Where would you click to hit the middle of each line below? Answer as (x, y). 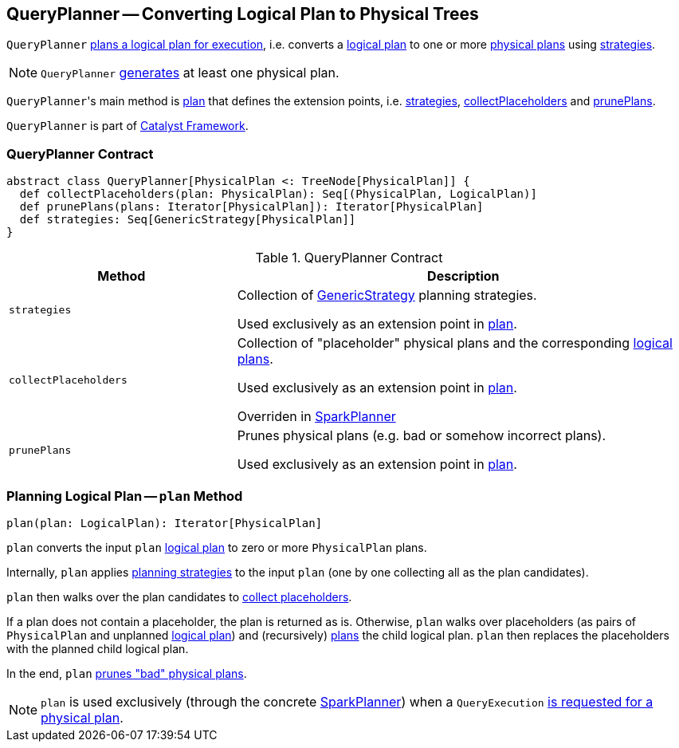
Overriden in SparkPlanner (316, 417)
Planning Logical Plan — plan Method (125, 496)
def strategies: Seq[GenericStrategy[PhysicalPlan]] (188, 220)
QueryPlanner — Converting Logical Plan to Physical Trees (243, 14)
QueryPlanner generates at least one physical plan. (190, 73)
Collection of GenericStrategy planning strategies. (387, 295)
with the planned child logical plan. (98, 648)
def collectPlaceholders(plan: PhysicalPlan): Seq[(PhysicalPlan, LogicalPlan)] (278, 194)
